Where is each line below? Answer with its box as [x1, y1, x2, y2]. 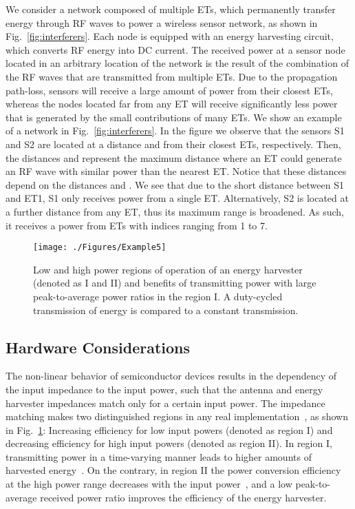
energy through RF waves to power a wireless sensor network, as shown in [6, 15, 318, 30]
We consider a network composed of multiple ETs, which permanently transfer [6, 2, 336, 16]
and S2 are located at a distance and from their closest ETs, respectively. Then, [6, 136, 341, 151]
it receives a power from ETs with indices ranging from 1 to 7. [6, 218, 268, 232]
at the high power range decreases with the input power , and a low [6, 477, 292, 491]
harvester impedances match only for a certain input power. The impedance [6, 395, 325, 410]
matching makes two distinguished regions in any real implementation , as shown [6, 409, 348, 424]
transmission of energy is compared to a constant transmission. [33, 302, 299, 317]
